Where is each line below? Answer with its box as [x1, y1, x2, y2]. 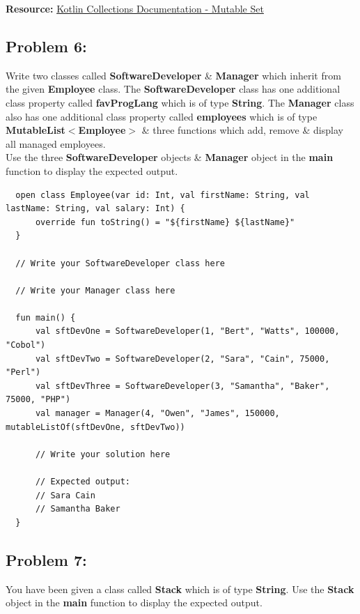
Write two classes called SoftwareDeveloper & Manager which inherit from [6, 68, 341, 82]
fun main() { [15, 312, 76, 323]
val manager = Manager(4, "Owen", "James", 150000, [35, 408, 280, 419]
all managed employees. [6, 136, 106, 151]
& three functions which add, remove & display [141, 123, 343, 137]
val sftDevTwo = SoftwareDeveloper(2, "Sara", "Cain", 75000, [35, 353, 330, 364]
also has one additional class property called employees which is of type [6, 109, 318, 123]
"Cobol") [6, 340, 46, 351]
